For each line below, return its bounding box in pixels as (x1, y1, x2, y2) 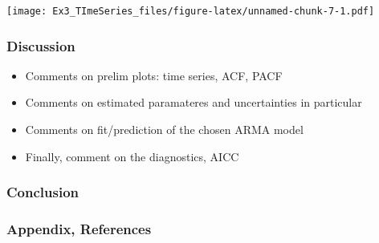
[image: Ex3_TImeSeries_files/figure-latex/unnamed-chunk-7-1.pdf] (6, 6, 375, 17)
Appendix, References (6, 219, 152, 239)
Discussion (6, 35, 75, 55)
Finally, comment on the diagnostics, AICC (25, 148, 239, 164)
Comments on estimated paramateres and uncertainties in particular (25, 94, 362, 111)
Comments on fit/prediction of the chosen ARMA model (25, 121, 304, 138)
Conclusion (6, 182, 79, 202)
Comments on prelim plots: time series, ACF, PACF (25, 67, 283, 83)
